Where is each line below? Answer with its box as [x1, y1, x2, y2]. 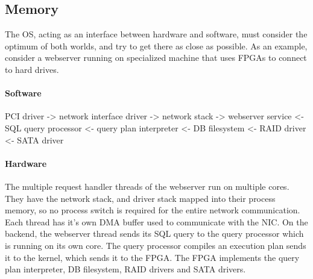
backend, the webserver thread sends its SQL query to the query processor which [5, 227, 304, 240]
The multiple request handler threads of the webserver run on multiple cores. [5, 180, 289, 192]
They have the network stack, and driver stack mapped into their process [5, 192, 276, 204]
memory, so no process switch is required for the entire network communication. [5, 204, 300, 216]
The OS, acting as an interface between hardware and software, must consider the [5, 28, 308, 40]
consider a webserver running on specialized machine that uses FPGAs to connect [5, 51, 307, 64]
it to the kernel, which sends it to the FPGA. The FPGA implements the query [5, 251, 300, 263]
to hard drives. [5, 63, 59, 75]
